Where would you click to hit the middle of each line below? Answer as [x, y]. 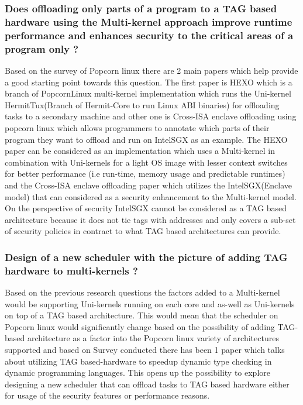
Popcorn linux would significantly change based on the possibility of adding [140, 326]
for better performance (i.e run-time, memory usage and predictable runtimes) [145, 174]
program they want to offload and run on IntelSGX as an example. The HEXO [146, 139]
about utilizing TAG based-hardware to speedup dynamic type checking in [138, 361]
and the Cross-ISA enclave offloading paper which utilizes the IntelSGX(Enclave [148, 185]
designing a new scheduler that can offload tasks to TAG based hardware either [147, 384]
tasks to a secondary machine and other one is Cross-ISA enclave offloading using [151, 116]
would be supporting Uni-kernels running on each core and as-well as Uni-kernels [150, 303]
